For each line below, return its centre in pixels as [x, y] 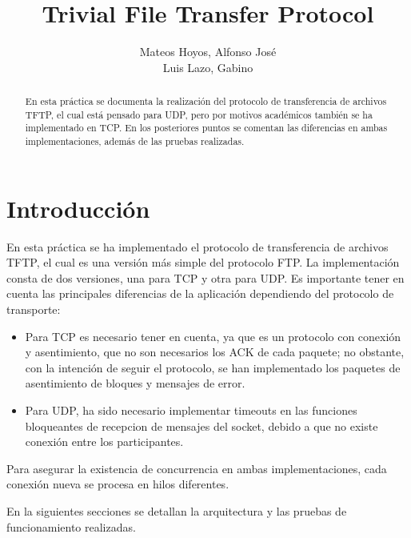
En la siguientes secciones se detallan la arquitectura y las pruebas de [177, 510]
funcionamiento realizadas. [71, 526]
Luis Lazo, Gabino [208, 67]
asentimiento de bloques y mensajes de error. [135, 383]
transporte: [34, 309]
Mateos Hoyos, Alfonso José [208, 52]
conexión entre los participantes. [104, 442]
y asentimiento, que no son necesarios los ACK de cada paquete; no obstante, [215, 352]
